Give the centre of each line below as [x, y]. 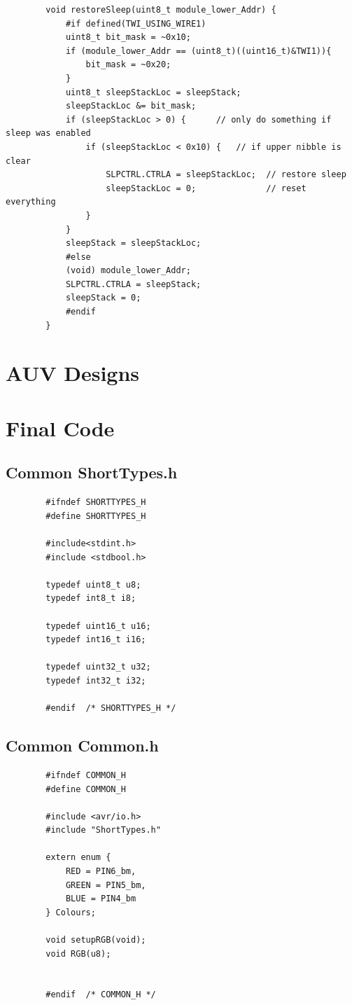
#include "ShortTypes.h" [103, 830]
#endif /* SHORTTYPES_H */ [111, 708]
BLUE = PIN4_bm [101, 899]
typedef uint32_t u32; [98, 667]
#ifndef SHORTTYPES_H [96, 502]
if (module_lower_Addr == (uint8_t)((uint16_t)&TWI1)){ [198, 51]
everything [31, 202]
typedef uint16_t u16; [98, 626]
